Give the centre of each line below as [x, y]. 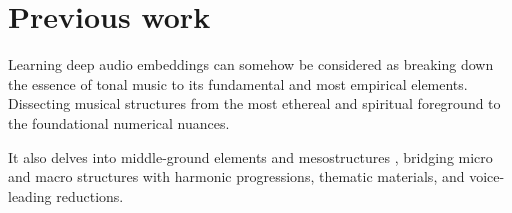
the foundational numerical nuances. [119, 122]
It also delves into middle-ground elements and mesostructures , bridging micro [250, 156]
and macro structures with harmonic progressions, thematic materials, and [236, 176]
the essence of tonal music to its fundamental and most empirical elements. [238, 83]
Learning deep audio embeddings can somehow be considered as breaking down [251, 64]
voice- [487, 176]
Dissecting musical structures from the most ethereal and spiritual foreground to [254, 103]
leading [30, 195]
